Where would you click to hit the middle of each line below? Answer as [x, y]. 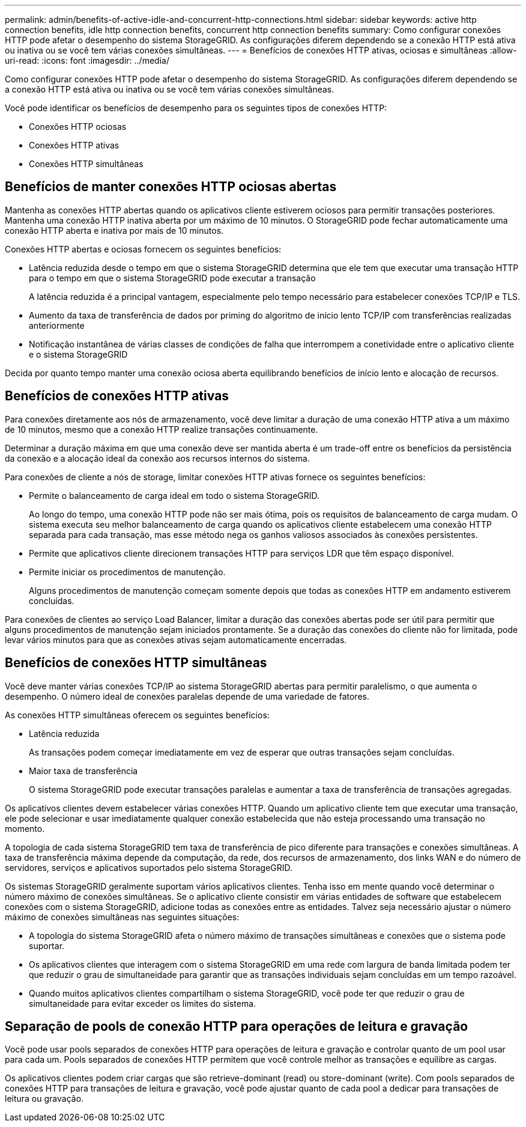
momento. [25, 828]
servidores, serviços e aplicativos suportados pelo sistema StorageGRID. [149, 867]
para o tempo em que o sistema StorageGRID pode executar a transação [172, 278]
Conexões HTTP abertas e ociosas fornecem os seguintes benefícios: [143, 249]
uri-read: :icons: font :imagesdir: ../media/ [87, 60]
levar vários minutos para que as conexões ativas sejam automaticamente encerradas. [176, 640]
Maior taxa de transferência [83, 771]
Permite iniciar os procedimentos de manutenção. [127, 572]
